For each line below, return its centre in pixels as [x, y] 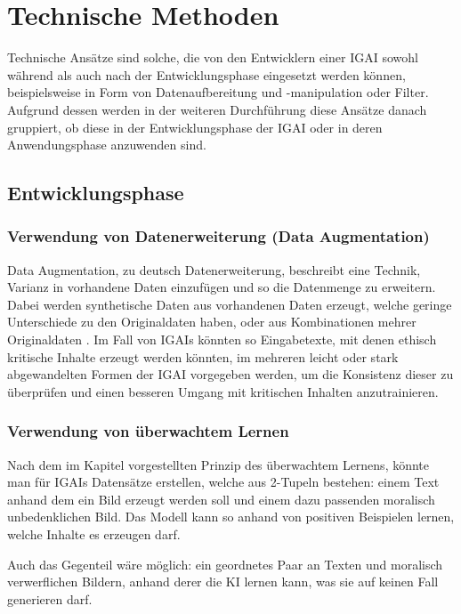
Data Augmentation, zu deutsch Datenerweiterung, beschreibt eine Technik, [214, 269]
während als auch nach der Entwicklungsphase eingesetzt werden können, [206, 74]
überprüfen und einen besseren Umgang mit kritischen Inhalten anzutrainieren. [223, 391]
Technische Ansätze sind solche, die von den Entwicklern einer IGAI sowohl [213, 57]
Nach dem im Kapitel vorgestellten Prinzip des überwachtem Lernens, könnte [218, 464]
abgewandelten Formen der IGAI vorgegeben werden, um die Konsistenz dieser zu [230, 374]
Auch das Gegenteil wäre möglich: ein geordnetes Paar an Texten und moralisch [225, 564]
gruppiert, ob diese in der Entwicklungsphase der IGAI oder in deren [195, 127]
